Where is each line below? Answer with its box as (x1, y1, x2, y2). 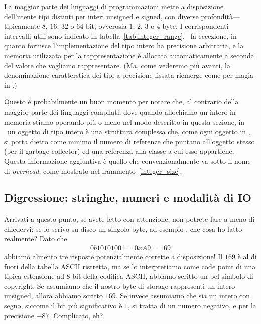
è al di (237, 251, 257, 262)
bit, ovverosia (85, 21, 127, 31)
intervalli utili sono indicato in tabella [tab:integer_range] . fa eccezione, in (4, 30, 237, 41)
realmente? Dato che (4, 233, 67, 244)
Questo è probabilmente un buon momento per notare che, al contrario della (4, 96, 239, 107)
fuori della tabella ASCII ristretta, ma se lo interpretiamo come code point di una (4, 261, 256, 271)
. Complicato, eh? (49, 310, 103, 320)
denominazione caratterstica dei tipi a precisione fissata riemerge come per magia (4, 70, 254, 80)
